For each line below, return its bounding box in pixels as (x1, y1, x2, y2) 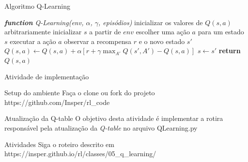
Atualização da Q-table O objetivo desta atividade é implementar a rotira (4, 113, 223, 123)
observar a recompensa (64, 36, 131, 46)
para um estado (198, 27, 244, 37)
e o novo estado (139, 36, 185, 46)
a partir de (89, 27, 121, 37)
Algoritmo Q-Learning (4, 1, 71, 11)
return (218, 45, 241, 56)
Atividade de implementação (4, 71, 89, 81)
